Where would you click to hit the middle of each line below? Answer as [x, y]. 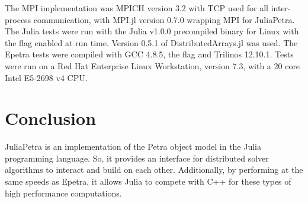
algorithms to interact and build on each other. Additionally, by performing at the [154, 170]
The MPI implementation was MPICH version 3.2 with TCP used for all [137, 8]
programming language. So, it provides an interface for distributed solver [137, 158]
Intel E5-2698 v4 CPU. [46, 77]
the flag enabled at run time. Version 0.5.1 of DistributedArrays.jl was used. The [151, 42]
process [18, 19]
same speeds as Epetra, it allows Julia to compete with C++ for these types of [148, 181]
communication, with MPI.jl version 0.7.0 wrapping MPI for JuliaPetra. [164, 19]
